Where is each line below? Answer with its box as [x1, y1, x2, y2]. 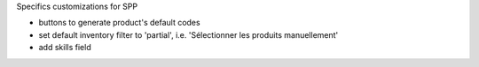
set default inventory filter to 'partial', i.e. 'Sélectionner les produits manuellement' [38, 29, 339, 40]
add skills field [38, 42, 92, 53]
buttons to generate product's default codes [38, 18, 200, 28]
